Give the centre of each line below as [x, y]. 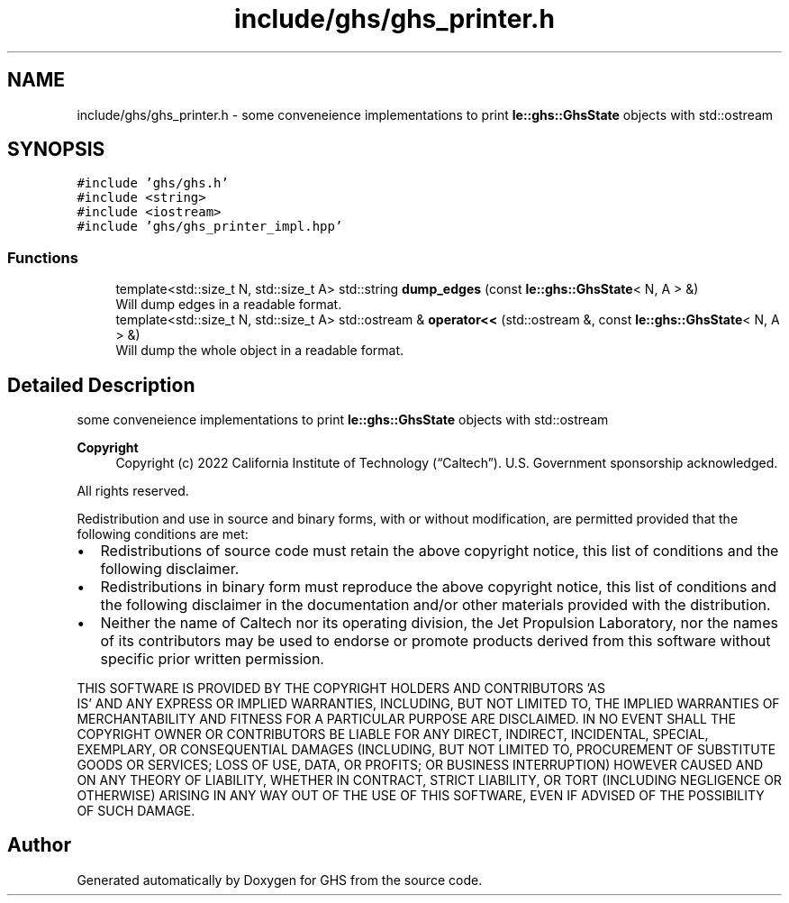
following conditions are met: [163, 534]
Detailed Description [101, 385]
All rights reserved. [133, 491]
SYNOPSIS [56, 150]
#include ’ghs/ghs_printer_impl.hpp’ [210, 227]
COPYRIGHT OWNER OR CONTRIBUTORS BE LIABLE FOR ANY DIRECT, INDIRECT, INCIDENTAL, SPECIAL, [393, 734]
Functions [43, 257]
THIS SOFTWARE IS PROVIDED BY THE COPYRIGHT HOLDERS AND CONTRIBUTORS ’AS [341, 689]
